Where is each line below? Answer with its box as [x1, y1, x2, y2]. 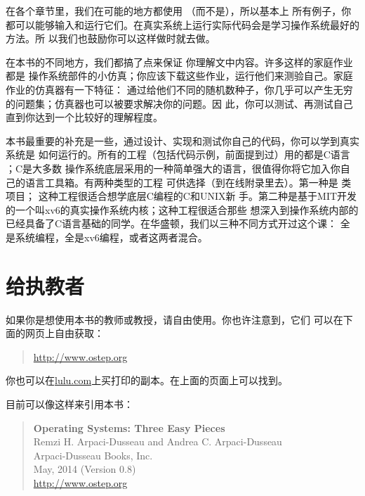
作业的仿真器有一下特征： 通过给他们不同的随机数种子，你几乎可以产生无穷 [6, 82, 353, 96]
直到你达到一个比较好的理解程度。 [6, 110, 163, 125]
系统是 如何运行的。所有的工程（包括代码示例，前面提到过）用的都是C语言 [6, 147, 350, 162]
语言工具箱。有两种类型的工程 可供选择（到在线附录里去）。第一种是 [25, 174, 338, 189]
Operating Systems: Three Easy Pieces [33, 420, 225, 435]
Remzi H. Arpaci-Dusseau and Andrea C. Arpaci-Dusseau [33, 434, 282, 449]
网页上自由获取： [25, 326, 104, 341]
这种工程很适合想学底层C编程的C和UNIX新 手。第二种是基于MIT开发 [38, 189, 357, 203]
